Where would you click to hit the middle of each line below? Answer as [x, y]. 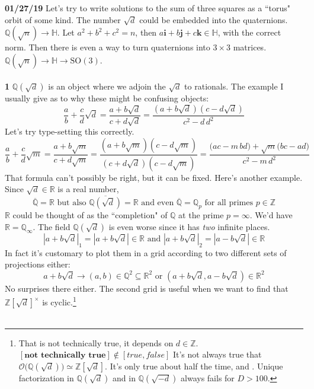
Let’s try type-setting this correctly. [70, 131]
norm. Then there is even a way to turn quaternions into [108, 47]
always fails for [208, 377]
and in [124, 377]
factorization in [46, 377]
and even [158, 203]
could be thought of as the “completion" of [90, 215]
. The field [52, 226]
